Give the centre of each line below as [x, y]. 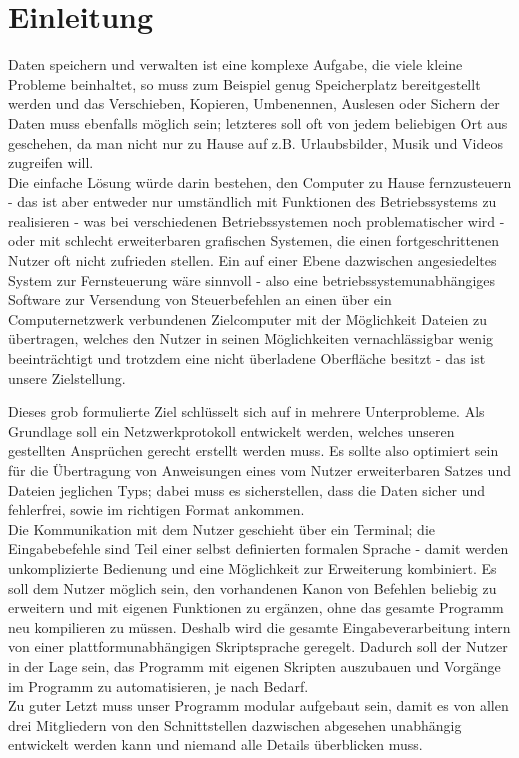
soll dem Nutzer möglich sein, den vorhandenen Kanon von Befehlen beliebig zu [252, 587]
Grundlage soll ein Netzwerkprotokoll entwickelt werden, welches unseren [231, 430]
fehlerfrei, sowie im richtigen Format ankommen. [156, 509]
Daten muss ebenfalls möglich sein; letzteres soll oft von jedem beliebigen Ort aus [258, 122]
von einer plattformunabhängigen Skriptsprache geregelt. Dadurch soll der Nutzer [258, 646]
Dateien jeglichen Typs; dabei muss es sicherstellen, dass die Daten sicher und [247, 489]
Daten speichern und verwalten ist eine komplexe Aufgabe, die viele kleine [235, 64]
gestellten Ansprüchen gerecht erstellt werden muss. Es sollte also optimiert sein [253, 450]
